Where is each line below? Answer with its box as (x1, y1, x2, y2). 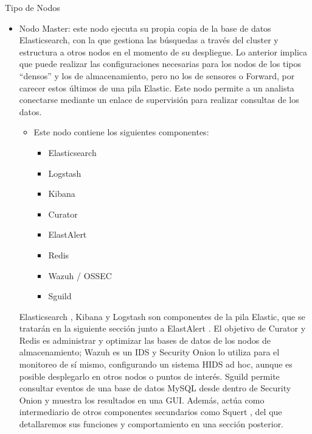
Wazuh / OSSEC (48, 269, 112, 282)
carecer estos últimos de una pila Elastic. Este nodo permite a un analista (19, 81, 294, 94)
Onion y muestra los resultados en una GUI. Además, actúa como (19, 393, 265, 406)
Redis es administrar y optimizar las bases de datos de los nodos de (19, 333, 271, 346)
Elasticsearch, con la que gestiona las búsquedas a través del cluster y (19, 34, 279, 46)
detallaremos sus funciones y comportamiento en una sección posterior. (19, 418, 284, 430)
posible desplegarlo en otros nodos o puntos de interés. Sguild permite (19, 369, 280, 382)
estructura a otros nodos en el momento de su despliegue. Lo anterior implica (19, 45, 308, 58)
